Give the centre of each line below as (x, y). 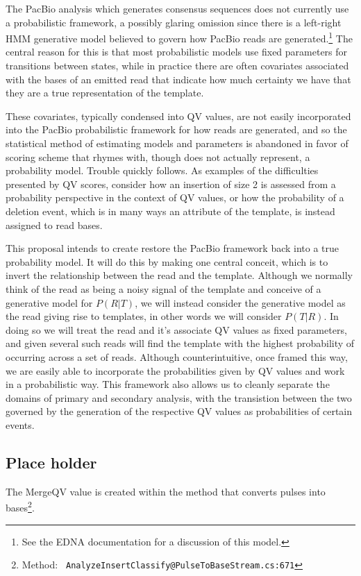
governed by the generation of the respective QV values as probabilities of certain (179, 411)
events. (20, 424)
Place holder (51, 462)
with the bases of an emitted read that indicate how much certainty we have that (178, 79)
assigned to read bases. (54, 225)
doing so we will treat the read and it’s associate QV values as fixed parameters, (176, 329)
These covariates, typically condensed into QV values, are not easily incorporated (178, 116)
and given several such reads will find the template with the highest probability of (180, 343)
